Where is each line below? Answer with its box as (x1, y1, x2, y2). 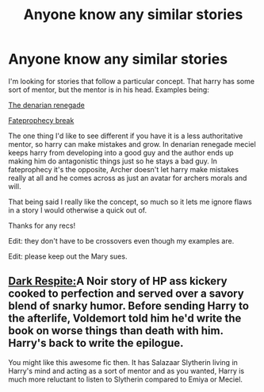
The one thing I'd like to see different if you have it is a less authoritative (8, 131, 243, 140)
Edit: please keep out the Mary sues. (8, 252, 128, 261)
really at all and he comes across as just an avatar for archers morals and (8, 173, 247, 183)
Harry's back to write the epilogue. (8, 336, 184, 350)
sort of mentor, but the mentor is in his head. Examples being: (8, 85, 210, 94)
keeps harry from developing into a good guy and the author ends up (8, 148, 234, 157)
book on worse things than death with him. (8, 324, 224, 338)
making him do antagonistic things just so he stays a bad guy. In (8, 156, 218, 166)
